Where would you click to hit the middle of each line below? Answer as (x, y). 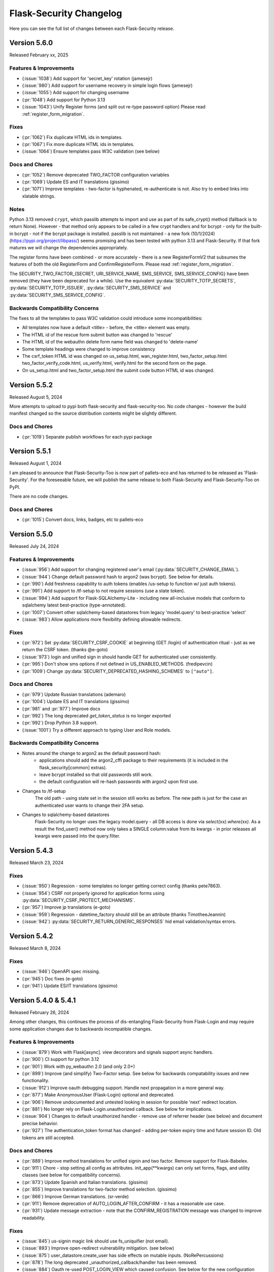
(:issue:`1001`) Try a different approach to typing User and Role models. (97, 730)
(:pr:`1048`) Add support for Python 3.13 (64, 100)
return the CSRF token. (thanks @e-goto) (65, 650)
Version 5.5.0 (31, 534)
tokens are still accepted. (48, 1138)
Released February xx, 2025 (39, 55)
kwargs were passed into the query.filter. (77, 836)
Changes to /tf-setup (44, 791)
